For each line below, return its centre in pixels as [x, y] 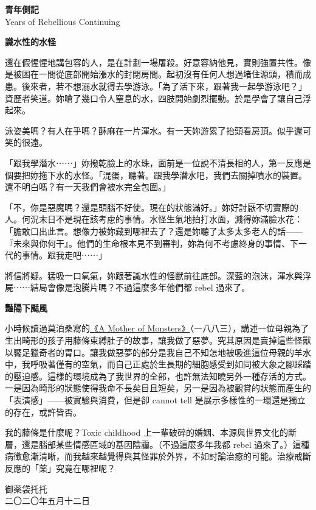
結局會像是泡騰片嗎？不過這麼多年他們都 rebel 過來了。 [140, 287]
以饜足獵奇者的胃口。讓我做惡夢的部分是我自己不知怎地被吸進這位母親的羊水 [158, 352]
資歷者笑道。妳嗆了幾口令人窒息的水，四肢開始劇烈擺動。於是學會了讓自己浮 [158, 98]
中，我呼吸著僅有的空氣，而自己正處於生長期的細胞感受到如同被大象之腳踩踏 [158, 364]
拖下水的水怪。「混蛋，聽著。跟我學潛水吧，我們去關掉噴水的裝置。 [173, 175]
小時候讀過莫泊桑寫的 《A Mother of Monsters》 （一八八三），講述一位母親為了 [157, 328]
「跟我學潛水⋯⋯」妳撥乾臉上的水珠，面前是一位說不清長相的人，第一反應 [154, 162]
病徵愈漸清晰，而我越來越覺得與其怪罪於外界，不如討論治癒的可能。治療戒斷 [158, 456]
